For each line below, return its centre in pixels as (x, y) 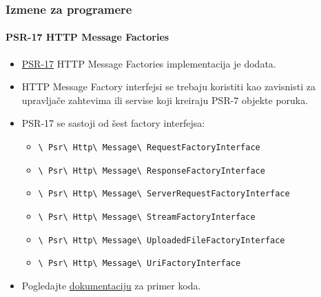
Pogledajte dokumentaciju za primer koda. (111, 285)
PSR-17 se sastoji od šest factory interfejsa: (113, 123)
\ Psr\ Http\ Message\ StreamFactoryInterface (147, 217)
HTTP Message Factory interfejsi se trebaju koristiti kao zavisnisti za (168, 86)
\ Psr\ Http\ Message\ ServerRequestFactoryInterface (164, 194)
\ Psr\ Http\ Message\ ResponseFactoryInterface (152, 171)
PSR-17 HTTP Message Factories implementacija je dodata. (149, 63)
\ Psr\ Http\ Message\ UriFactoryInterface (139, 264)
